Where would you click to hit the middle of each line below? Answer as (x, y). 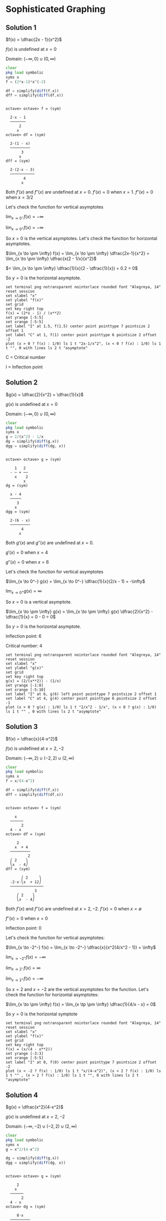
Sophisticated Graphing (55, 9)
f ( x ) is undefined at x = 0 (31, 49)
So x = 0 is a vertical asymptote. (39, 602)
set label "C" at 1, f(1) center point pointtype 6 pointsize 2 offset (81, 335)
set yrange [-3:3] (25, 1054)
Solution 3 (22, 727)
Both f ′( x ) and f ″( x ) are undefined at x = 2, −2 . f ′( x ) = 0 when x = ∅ (74, 909)
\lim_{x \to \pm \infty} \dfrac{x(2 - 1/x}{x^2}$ (51, 258)
